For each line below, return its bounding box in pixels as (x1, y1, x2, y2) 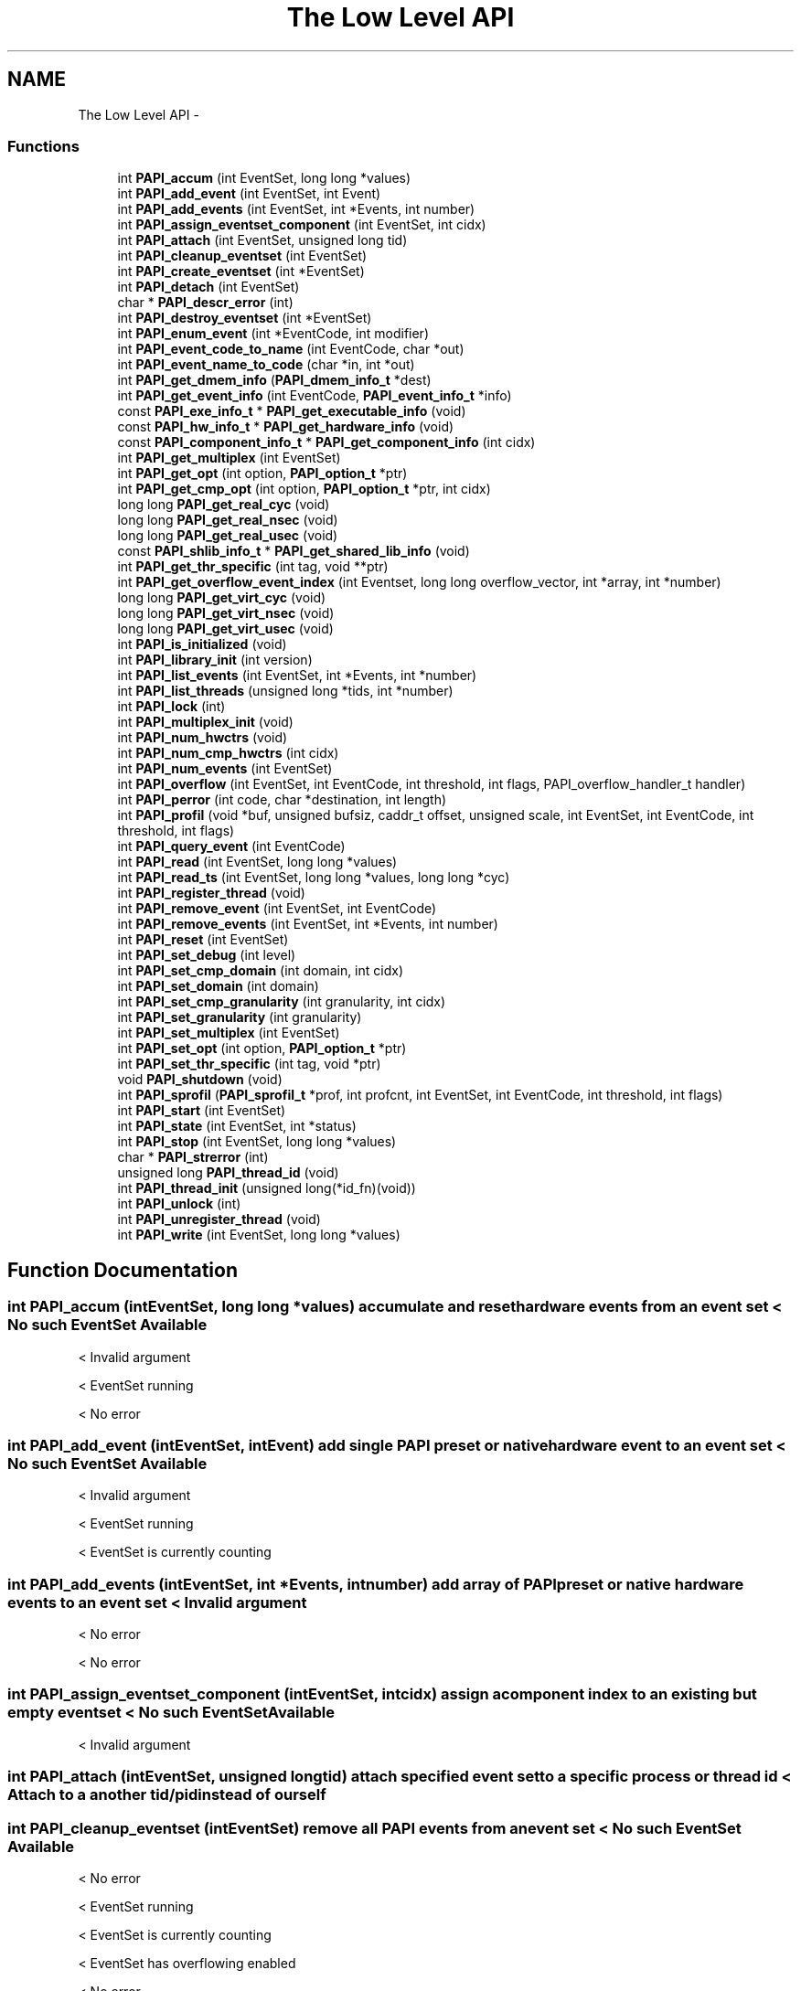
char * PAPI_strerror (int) (117, 1149, 269, 1166)
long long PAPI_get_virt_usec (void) (117, 621, 334, 637)
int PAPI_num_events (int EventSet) (117, 761, 333, 777)
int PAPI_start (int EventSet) (117, 1102, 286, 1119)
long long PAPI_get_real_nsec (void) (117, 512, 338, 528)
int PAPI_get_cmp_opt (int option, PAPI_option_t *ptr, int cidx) (117, 481, 491, 497)
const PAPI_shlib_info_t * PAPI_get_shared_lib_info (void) (117, 543, 470, 559)
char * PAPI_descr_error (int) (117, 294, 294, 311)
